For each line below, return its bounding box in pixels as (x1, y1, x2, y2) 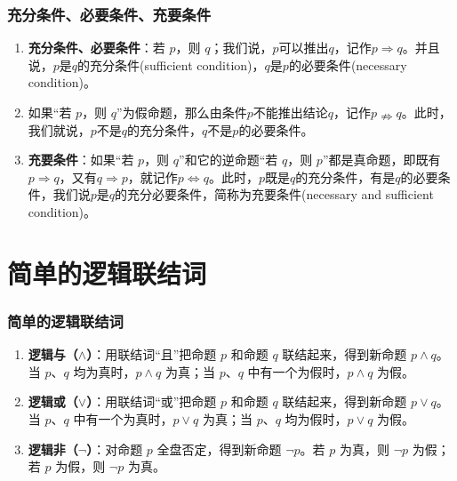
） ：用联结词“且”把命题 (86, 345, 217, 364)
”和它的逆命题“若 (179, 150, 278, 169)
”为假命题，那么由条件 (116, 103, 247, 121)
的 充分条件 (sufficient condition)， (77, 55, 265, 74)
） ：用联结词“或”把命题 (86, 392, 217, 411)
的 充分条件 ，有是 (295, 167, 396, 186)
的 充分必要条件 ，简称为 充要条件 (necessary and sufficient (115, 185, 434, 204)
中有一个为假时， (247, 362, 348, 381)
